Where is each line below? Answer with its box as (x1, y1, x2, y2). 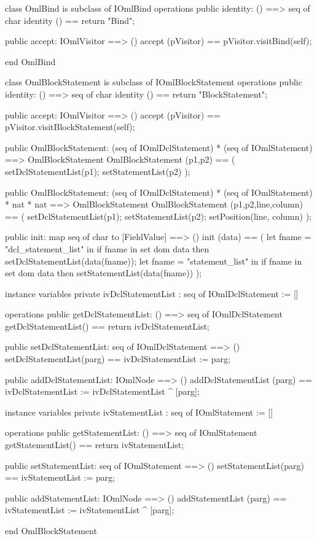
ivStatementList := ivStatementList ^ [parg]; (5, 503, 174, 516)
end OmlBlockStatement (5, 524, 97, 537)
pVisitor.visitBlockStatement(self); (5, 120, 135, 133)
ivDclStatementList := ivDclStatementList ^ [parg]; (5, 385, 200, 398)
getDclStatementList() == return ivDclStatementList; (5, 319, 209, 332)
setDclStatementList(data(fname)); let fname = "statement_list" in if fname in (5, 254, 302, 267)
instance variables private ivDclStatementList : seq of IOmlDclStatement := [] (5, 287, 299, 300)
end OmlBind (5, 55, 56, 68)
